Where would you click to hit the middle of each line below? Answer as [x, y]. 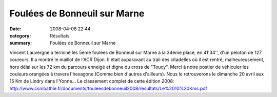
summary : [21, 43]
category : [20, 35]
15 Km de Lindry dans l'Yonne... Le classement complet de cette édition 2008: [92, 81]
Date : [15, 29]
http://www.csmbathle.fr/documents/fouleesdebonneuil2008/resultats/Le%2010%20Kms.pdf [108, 88]
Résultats [60, 35]
